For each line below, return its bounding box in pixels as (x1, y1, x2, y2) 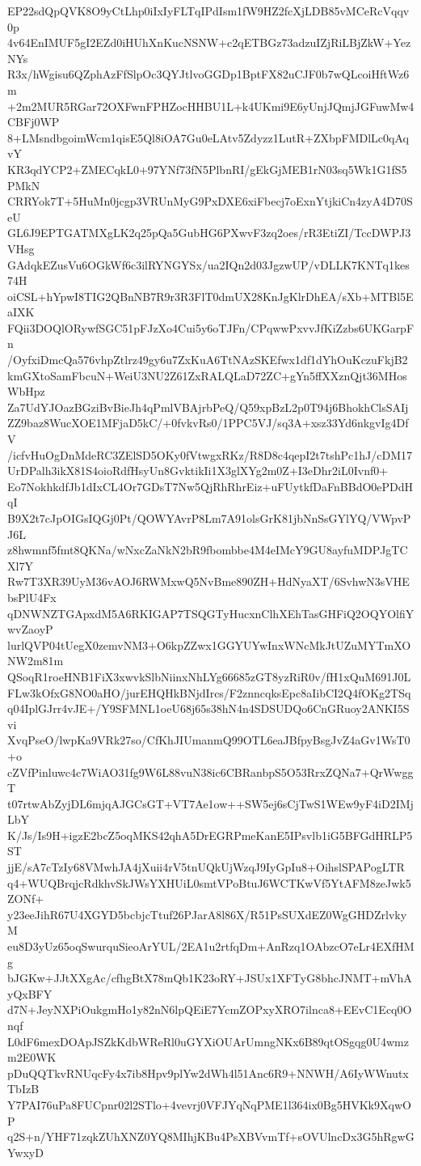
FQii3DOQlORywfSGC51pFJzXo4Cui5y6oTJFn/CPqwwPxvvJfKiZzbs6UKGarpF (7, 319, 415, 336)
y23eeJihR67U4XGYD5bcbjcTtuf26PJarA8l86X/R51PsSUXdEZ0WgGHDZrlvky (7, 905, 407, 922)
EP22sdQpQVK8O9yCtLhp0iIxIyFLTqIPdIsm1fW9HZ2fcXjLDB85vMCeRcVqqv (7, 2, 410, 19)
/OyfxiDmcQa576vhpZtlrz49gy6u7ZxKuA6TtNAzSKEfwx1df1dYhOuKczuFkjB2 (7, 351, 408, 368)
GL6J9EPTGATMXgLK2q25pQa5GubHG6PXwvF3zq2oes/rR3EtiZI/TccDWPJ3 (7, 224, 411, 241)
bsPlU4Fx (7, 588, 57, 605)
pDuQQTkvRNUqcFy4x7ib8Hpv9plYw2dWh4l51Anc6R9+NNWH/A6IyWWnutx (7, 1064, 409, 1081)
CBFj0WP (7, 113, 60, 130)
